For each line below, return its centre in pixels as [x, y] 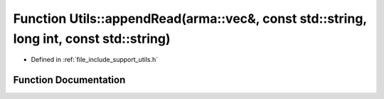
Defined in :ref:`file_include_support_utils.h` [95, 60]
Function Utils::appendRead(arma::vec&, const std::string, [190, 19]
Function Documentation [69, 80]
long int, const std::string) [92, 38]
